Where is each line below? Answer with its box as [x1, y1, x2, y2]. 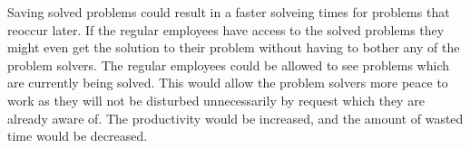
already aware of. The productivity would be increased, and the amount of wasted [7, 108, 464, 127]
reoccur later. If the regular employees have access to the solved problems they [7, 20, 445, 39]
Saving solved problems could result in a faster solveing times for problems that [7, 3, 450, 21]
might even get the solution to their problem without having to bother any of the [7, 38, 460, 57]
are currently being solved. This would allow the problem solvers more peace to [7, 73, 448, 92]
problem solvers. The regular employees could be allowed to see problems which [7, 55, 450, 74]
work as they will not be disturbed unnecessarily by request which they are [7, 90, 425, 109]
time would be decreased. [7, 126, 148, 145]
